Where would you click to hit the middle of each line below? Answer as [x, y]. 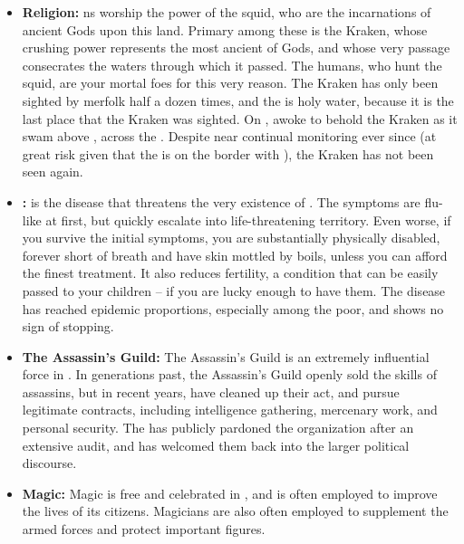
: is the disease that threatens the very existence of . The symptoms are [221, 201]
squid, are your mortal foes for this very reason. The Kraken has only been [230, 83]
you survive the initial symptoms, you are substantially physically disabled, [231, 238]
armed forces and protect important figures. [144, 529]
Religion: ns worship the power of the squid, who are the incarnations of [227, 12]
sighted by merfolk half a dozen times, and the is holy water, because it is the [238, 100]
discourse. [49, 463]
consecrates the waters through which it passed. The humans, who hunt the [232, 65]
